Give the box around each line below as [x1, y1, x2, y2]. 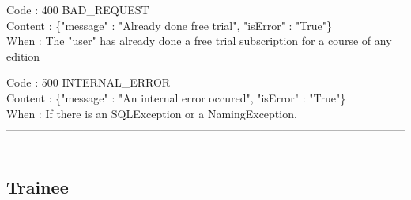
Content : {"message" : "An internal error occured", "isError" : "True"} [6, 89, 346, 106]
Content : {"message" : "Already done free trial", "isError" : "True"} [6, 17, 333, 33]
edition [6, 47, 40, 64]
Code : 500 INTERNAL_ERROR [6, 74, 171, 91]
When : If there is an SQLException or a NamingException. [6, 105, 297, 121]
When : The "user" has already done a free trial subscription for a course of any [6, 32, 392, 49]
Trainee [6, 174, 69, 198]
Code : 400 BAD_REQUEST [6, 2, 149, 17]
